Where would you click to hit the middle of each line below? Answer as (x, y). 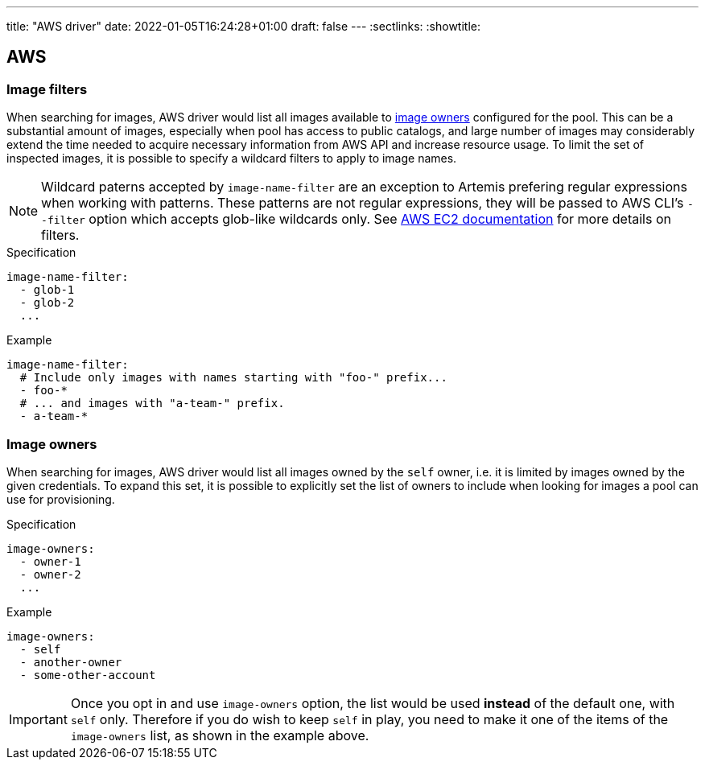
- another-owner (71, 662)
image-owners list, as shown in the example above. (220, 735)
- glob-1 (47, 290)
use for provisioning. (61, 499)
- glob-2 (47, 303)
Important (38, 719)
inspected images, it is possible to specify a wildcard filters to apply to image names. (232, 159)
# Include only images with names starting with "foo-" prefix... (233, 378)
